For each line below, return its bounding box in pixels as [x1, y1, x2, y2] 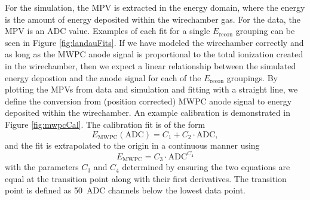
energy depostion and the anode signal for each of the [5, 71, 201, 84]
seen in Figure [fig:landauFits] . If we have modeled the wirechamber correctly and [5, 36, 304, 48]
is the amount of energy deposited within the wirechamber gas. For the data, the [5, 13, 300, 25]
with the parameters [5, 161, 79, 173]
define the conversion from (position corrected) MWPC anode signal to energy [5, 94, 292, 107]
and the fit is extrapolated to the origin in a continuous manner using [5, 139, 260, 151]
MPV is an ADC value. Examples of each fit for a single [5, 24, 210, 37]
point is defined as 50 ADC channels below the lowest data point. [5, 184, 245, 196]
